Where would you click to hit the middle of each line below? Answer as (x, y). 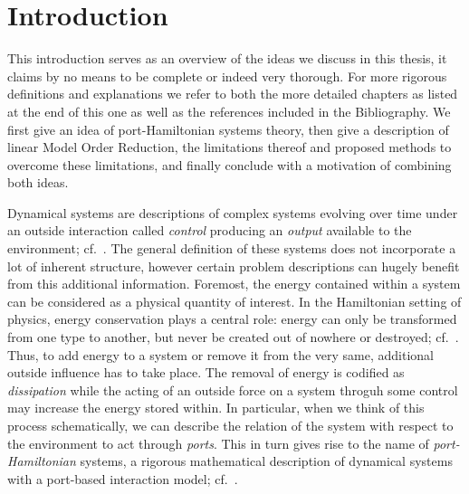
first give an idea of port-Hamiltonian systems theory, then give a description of (228, 129)
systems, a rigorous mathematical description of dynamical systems (266, 461)
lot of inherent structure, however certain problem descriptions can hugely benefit (234, 266)
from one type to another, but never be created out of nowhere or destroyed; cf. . (233, 337)
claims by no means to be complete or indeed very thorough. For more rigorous (227, 76)
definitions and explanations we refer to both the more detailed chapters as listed (233, 94)
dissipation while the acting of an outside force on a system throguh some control (233, 389)
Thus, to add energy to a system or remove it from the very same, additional (221, 354)
